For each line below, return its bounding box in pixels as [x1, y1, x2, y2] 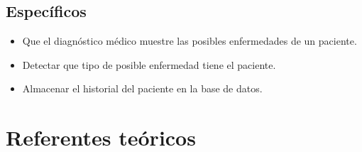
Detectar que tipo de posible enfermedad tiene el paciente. [22, 57, 276, 72]
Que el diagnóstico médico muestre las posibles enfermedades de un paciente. [22, 33, 357, 48]
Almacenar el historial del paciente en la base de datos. [22, 81, 263, 96]
